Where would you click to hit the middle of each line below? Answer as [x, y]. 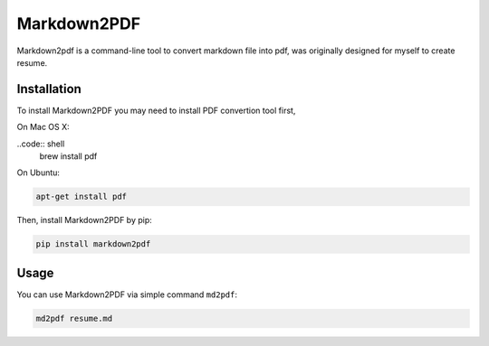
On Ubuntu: [38, 173]
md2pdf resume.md [74, 318]
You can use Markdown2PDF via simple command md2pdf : [127, 295]
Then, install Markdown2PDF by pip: [85, 220]
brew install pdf [68, 156]
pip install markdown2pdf [93, 244]
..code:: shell [41, 144]
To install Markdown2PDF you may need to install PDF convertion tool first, [156, 110]
